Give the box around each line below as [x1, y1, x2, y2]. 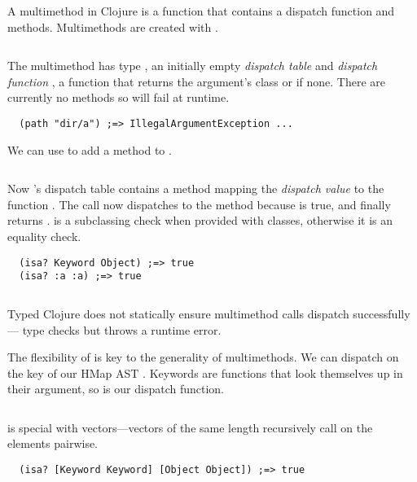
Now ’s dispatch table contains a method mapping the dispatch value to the [7, 180, 384, 197]
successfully [353, 305, 410, 322]
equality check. [7, 228, 81, 244]
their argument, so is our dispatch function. [7, 380, 224, 397]
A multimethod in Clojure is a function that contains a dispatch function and [7, 2, 395, 19]
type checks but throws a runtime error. [22, 321, 222, 338]
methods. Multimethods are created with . [7, 18, 218, 35]
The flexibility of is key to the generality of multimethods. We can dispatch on [7, 348, 399, 366]
